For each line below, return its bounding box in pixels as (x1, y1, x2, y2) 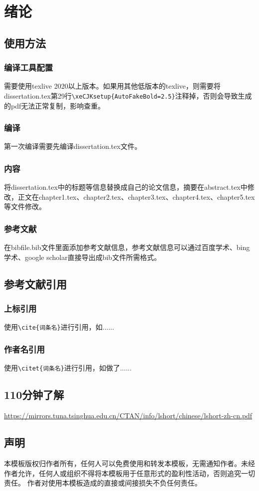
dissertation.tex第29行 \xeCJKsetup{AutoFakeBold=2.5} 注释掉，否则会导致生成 (4, 90, 252, 101)
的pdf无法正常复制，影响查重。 (4, 100, 105, 111)
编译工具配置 (4, 61, 53, 74)
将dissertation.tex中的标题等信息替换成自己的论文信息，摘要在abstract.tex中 (4, 182, 248, 192)
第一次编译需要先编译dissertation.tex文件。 (4, 141, 141, 151)
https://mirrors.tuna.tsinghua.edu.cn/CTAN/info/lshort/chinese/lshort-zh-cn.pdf (4, 410, 253, 421)
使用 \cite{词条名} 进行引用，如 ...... (4, 322, 115, 332)
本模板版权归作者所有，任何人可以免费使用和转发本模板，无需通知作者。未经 (4, 458, 255, 468)
